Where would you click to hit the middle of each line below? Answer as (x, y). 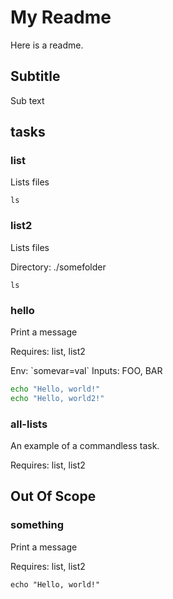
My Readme (61, 17)
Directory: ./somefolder (58, 267)
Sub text (27, 100)
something (37, 525)
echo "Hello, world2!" (57, 398)
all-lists (29, 424)
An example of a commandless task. (85, 446)
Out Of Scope (53, 496)
